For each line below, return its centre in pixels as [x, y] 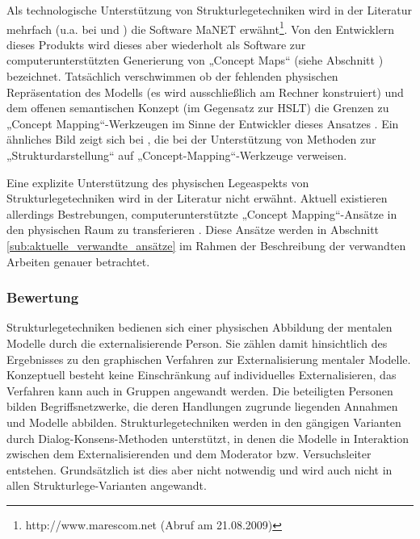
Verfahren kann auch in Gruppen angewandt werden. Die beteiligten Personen [200, 390]
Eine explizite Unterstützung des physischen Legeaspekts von [158, 182]
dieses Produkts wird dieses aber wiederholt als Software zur [156, 44]
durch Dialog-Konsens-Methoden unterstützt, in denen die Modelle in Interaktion [208, 438]
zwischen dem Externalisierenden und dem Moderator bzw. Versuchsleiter [189, 454]
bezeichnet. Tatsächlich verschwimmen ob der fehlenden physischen [172, 76]
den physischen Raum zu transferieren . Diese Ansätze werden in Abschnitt [193, 230]
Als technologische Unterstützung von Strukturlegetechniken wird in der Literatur [210, 10]
